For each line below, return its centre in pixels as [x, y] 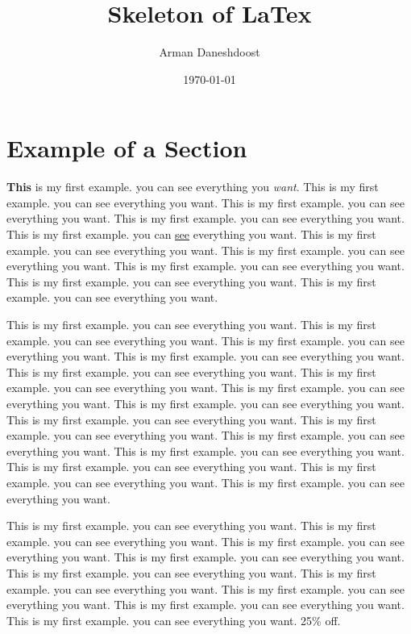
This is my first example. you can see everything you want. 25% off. [174, 620]
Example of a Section [127, 148]
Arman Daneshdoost [210, 52]
